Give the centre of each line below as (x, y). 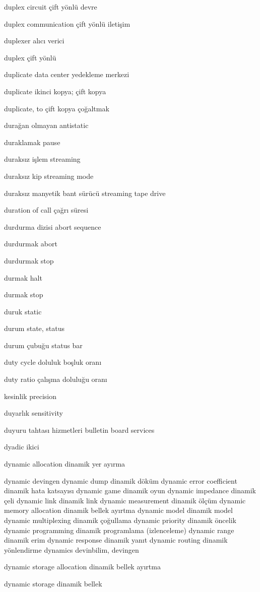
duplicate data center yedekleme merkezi (67, 74)
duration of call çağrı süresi (46, 210)
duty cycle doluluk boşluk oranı (53, 362)
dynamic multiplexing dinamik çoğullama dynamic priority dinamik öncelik (120, 520)
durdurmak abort (31, 244)
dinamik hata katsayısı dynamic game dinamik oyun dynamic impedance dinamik (130, 490)
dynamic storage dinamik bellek (53, 583)
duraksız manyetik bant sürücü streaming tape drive (85, 193)
